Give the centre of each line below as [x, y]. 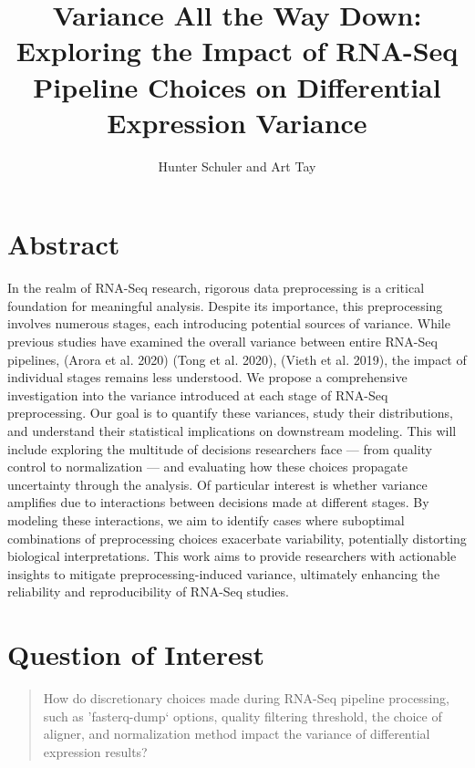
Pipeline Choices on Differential [237, 86]
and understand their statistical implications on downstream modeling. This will [232, 430]
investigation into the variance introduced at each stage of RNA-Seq [198, 394]
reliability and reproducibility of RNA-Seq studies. [148, 592]
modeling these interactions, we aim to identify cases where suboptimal [206, 519]
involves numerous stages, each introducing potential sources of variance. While [229, 323]
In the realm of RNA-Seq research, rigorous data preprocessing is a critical [216, 288]
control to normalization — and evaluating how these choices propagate [207, 467]
